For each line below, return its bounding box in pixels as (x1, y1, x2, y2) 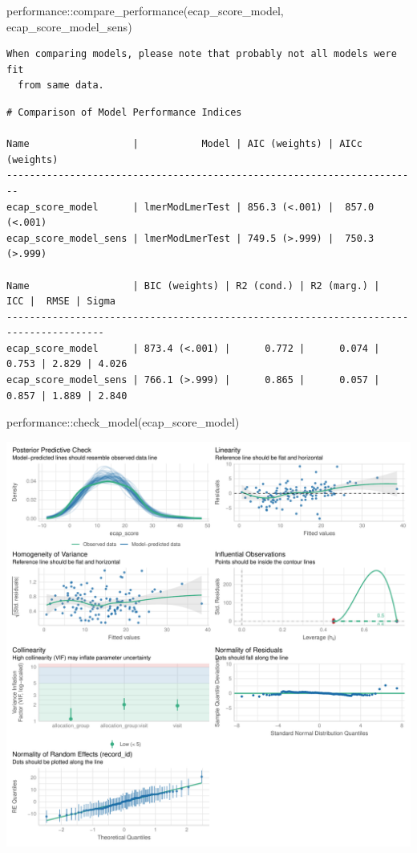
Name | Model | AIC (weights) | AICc (6, 138, 362, 150)
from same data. (18, 80, 104, 92)
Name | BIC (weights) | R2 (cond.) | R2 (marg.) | (6, 280, 380, 292)
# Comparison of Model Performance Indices (6, 106, 242, 118)
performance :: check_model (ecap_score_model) (6, 414, 240, 431)
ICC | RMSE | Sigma (6, 296, 116, 308)
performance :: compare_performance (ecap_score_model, (6, 2, 284, 18)
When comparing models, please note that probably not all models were (6, 48, 397, 60)
